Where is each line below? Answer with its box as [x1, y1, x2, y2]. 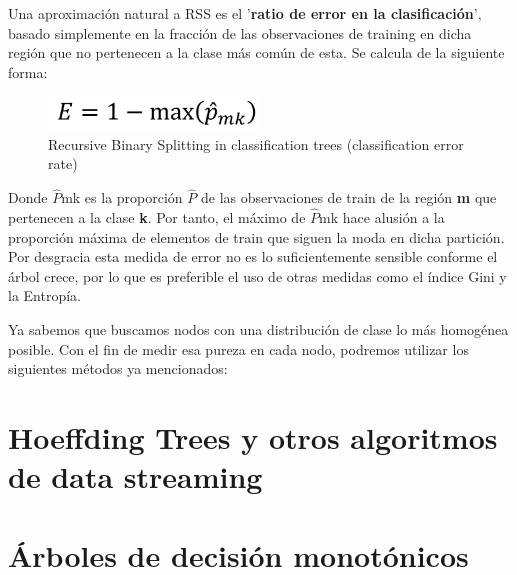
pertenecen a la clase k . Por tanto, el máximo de [8, 207, 306, 228]
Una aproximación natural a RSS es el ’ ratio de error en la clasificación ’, [8, 3, 482, 23]
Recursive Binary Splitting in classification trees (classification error [48, 133, 464, 154]
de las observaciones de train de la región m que [200, 187, 497, 208]
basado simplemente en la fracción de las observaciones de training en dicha [8, 22, 472, 43]
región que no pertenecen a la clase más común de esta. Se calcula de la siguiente [8, 42, 505, 63]
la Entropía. [8, 285, 81, 306]
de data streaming [8, 456, 263, 497]
